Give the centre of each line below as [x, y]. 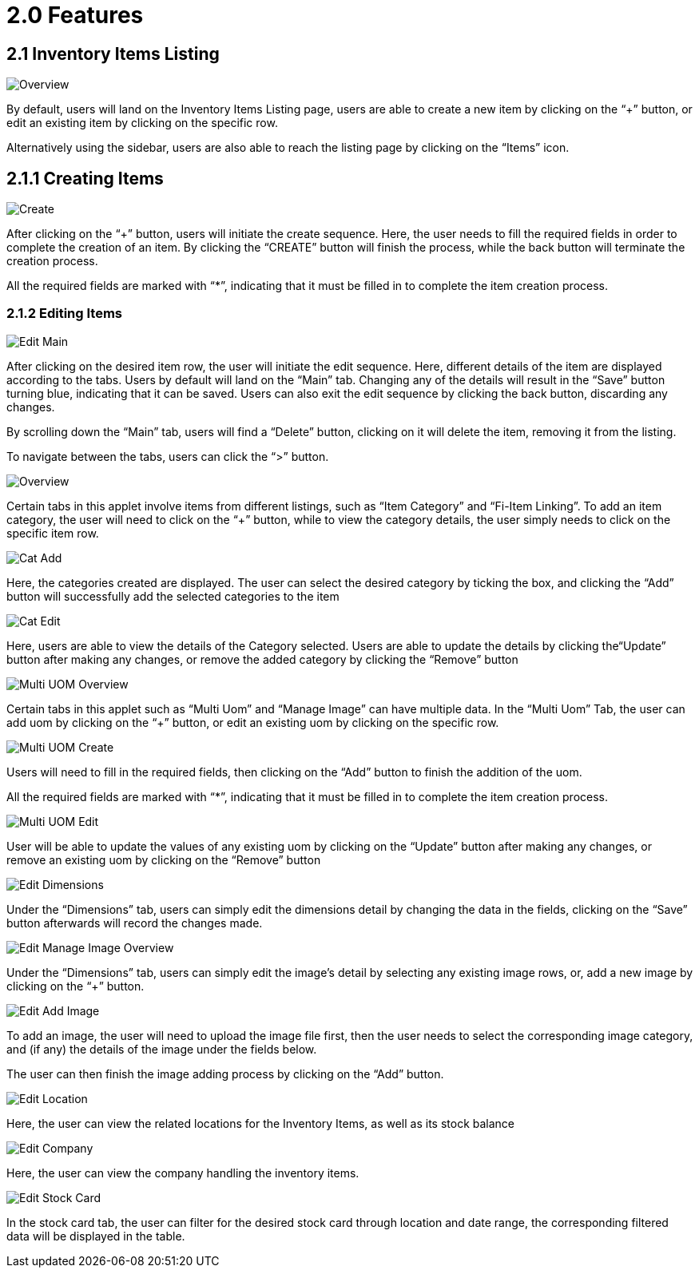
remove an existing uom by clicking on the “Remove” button [164, 859]
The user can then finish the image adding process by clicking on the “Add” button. [225, 1074]
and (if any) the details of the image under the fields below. [162, 1049]
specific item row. [53, 533]
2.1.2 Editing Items [64, 314]
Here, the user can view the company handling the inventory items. [183, 1173]
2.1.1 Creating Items [85, 178]
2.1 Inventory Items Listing [113, 54]
